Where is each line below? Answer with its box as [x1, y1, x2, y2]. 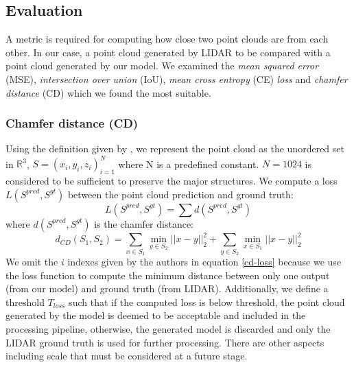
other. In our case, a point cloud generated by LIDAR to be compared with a [5, 45, 331, 59]
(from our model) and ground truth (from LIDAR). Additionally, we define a [5, 281, 329, 296]
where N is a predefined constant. [118, 156, 259, 171]
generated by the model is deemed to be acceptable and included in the [5, 308, 306, 322]
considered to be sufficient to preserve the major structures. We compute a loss [5, 174, 338, 188]
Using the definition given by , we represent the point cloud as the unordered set [5, 141, 344, 156]
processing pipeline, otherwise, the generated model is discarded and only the [5, 322, 331, 336]
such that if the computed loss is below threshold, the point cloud [69, 294, 345, 309]
